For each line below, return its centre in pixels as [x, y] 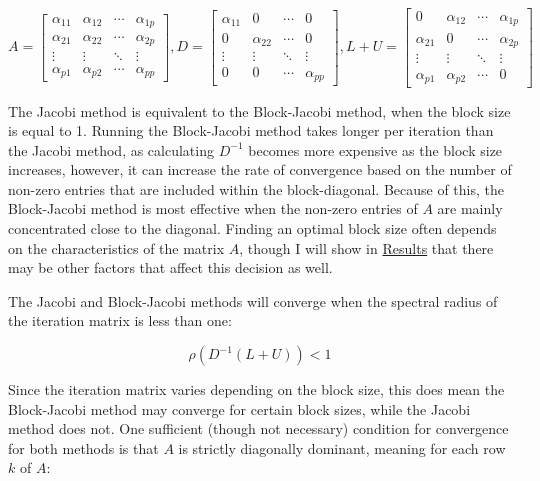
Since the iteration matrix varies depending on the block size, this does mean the [256, 389]
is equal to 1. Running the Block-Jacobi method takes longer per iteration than [251, 130]
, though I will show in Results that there [366, 247]
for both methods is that [83, 447]
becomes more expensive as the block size [375, 149]
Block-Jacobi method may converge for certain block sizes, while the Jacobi [239, 408]
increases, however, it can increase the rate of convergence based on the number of [260, 169]
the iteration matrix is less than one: [120, 320]
